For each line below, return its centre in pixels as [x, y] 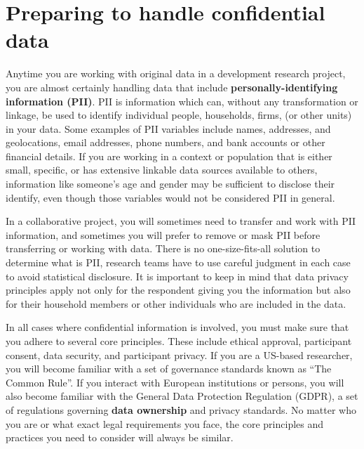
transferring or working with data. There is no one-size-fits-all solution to [163, 248]
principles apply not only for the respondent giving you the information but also [178, 290]
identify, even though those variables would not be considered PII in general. [170, 197]
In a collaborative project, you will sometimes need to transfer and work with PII [181, 221]
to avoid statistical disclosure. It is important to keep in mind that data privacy [177, 276]
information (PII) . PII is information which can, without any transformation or [182, 101]
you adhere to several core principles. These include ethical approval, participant [179, 341]
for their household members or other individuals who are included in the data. [176, 303]
